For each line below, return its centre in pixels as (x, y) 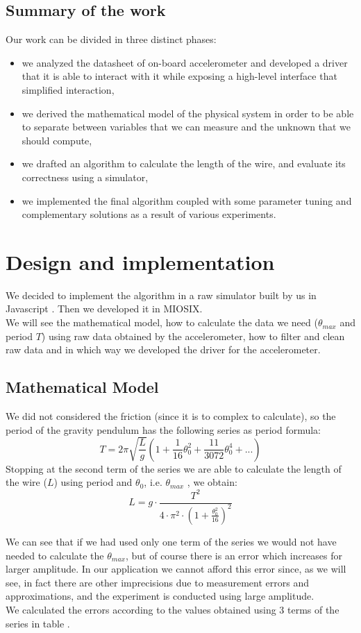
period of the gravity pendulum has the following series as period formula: (163, 429)
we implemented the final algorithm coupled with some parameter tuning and (187, 200)
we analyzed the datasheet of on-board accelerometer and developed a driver (185, 62)
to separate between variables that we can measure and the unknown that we (186, 127)
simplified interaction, (68, 89)
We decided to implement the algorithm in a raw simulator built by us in (161, 295)
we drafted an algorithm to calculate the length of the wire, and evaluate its (184, 163)
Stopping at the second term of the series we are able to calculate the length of (174, 468)
